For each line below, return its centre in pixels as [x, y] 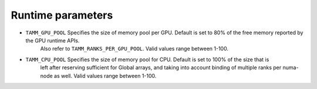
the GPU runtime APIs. [53, 40]
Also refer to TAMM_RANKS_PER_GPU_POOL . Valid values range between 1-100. [134, 49]
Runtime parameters [62, 15]
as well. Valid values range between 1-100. [105, 76]
